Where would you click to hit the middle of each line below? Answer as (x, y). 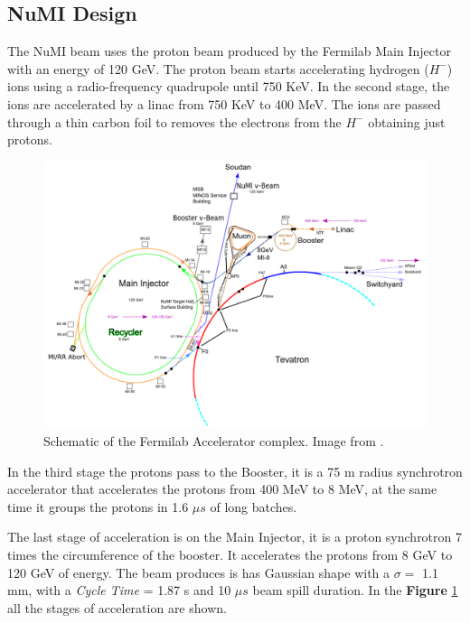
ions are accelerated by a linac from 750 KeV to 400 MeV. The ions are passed (224, 103)
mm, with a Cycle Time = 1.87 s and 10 (119, 590)
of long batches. (254, 506)
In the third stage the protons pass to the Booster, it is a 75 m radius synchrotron (235, 471)
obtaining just (407, 121)
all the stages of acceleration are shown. (117, 607)
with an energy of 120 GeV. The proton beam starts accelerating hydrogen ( (218, 68)
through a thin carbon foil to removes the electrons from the (174, 121)
